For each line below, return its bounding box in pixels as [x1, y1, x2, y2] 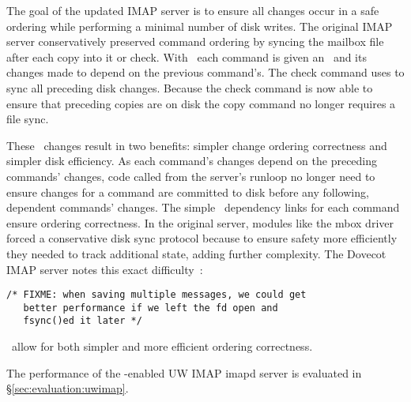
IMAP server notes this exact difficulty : [6, 261, 203, 277]
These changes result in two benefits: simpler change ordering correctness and [6, 137, 387, 153]
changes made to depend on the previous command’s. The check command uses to [6, 64, 405, 81]
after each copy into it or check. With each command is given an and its [6, 48, 367, 65]
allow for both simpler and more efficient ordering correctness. [11, 338, 313, 355]
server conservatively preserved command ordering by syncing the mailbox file [6, 33, 384, 50]
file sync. [6, 111, 49, 127]
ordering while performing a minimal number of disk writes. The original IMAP [6, 17, 393, 34]
